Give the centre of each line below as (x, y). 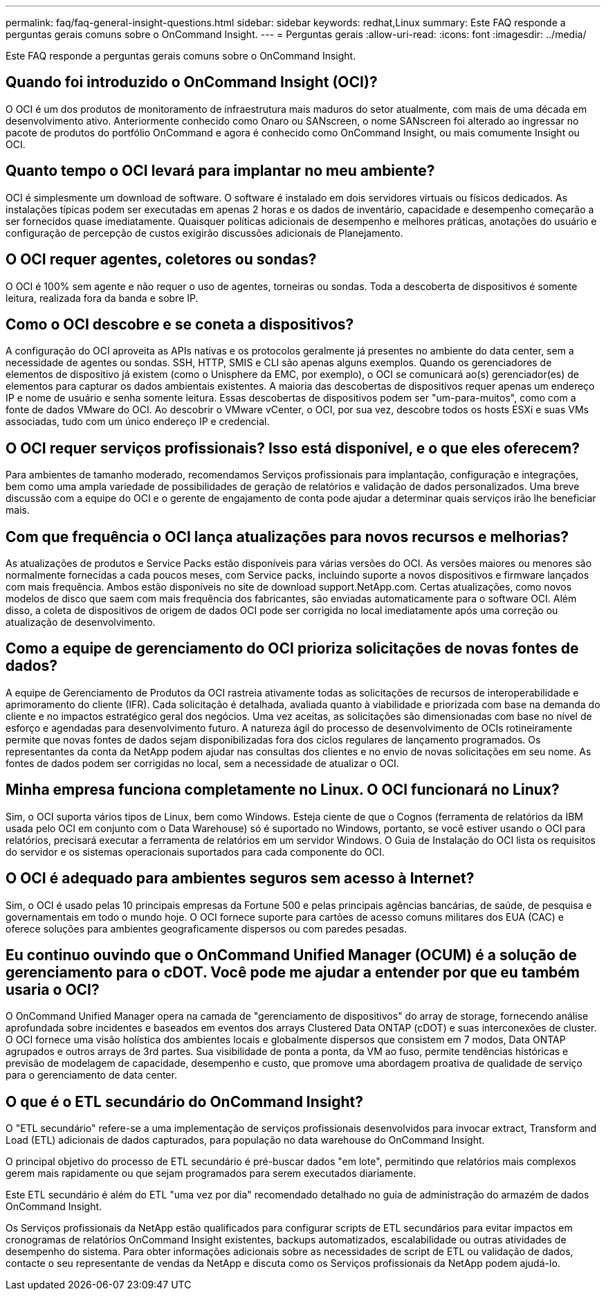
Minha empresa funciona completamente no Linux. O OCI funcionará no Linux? (283, 790)
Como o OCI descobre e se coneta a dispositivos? (180, 324)
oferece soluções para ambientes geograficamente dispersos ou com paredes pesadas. (206, 928)
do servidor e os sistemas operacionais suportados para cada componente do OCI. (195, 852)
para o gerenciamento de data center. (91, 1075)
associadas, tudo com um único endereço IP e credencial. (138, 422)
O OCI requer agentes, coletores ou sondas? (161, 260)
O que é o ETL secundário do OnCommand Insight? (185, 1101)
